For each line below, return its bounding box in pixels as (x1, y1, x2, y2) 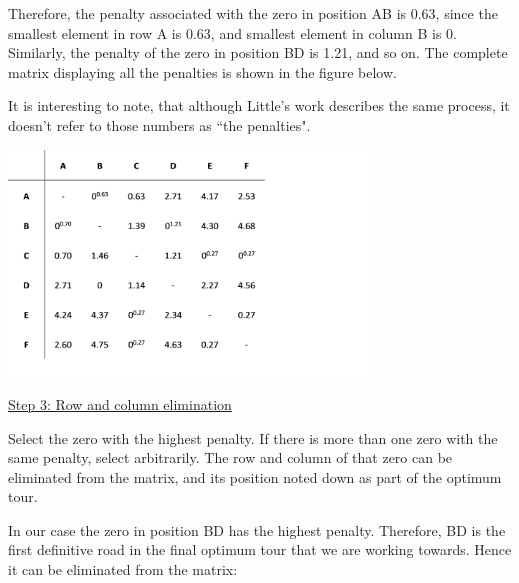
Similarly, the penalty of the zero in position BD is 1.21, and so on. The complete (8, 42, 508, 63)
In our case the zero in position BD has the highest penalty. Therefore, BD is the (8, 519, 506, 540)
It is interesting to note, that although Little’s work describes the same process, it (8, 95, 510, 116)
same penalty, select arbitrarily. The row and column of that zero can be (8, 447, 453, 468)
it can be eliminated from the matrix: (8, 559, 238, 580)
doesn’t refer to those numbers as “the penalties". (8, 114, 311, 135)
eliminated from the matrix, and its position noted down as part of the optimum (8, 466, 502, 487)
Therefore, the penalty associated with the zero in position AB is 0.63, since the (8, 3, 498, 23)
